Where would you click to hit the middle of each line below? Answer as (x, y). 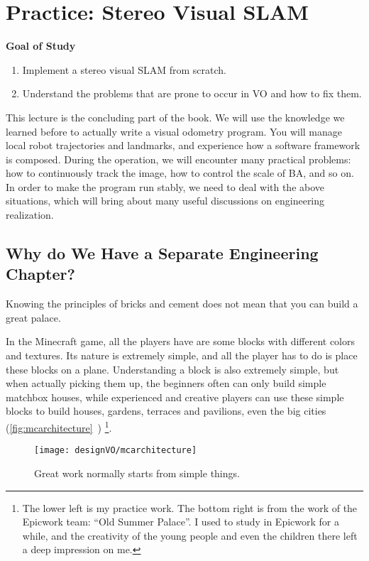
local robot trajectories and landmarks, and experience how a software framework (183, 145)
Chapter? (40, 274)
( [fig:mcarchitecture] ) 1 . (59, 426)
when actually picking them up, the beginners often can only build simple (166, 383)
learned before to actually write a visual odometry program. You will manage (174, 131)
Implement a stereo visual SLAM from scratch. (124, 69)
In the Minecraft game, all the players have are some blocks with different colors (181, 341)
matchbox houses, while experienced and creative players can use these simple (175, 397)
